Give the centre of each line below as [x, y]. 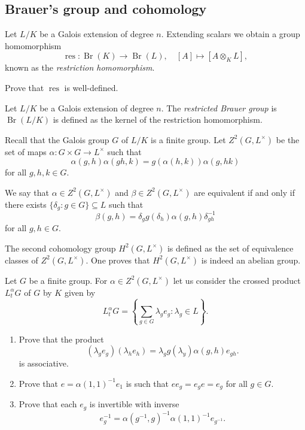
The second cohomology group [60, 248]
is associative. [44, 363]
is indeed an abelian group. [251, 260]
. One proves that [118, 260]
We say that [27, 192]
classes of [22, 260]
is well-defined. [91, 87]
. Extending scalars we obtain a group [231, 34]
